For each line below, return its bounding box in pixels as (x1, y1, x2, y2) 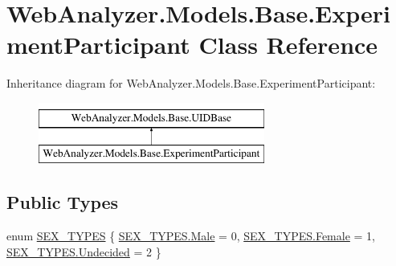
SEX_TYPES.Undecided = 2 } (6, 243, 161, 260)
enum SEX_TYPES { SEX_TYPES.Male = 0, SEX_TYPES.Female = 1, (6, 227, 375, 244)
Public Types (6, 190, 119, 215)
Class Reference (198, 28, 378, 61)
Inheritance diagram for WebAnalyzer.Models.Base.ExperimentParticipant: (6, 75, 376, 92)
